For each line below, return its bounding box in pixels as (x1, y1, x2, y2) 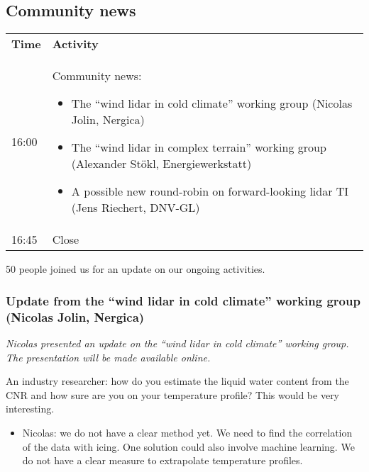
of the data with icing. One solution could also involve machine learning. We (22, 439, 355, 454)
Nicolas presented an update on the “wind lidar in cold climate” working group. (6, 335, 349, 350)
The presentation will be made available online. (6, 349, 211, 364)
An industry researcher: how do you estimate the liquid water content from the (6, 373, 349, 388)
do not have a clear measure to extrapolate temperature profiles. (22, 453, 303, 468)
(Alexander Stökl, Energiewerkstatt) (71, 155, 252, 172)
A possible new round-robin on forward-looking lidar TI (71, 183, 349, 200)
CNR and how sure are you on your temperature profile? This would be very (6, 387, 340, 402)
